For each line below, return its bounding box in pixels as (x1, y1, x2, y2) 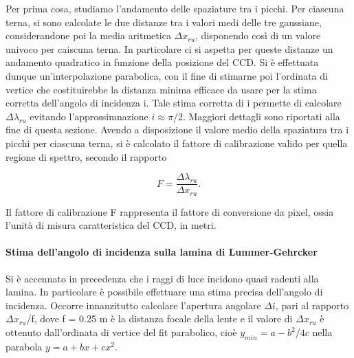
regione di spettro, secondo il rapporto (5, 149, 167, 164)
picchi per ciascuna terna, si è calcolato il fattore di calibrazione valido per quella (5, 135, 348, 150)
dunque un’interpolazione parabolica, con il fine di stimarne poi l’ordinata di (5, 68, 328, 82)
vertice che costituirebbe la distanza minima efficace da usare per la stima (5, 82, 317, 96)
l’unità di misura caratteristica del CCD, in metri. (5, 218, 217, 232)
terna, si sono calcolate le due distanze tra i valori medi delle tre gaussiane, (5, 14, 322, 29)
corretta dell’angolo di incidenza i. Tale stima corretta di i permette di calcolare (5, 96, 342, 110)
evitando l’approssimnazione (30, 109, 148, 123)
